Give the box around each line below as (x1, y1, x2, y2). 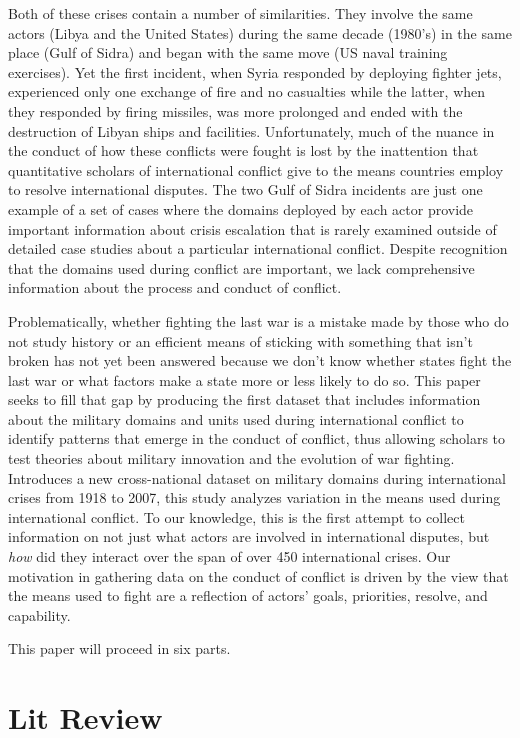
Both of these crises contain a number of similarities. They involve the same (8, 3, 473, 23)
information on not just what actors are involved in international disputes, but (8, 526, 490, 547)
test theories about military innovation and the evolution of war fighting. (8, 448, 455, 469)
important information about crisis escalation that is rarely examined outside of (8, 218, 497, 239)
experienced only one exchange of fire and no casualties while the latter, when (8, 81, 486, 102)
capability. (8, 604, 71, 625)
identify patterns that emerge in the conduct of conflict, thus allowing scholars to (8, 428, 506, 449)
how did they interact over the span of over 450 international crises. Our (8, 546, 451, 567)
